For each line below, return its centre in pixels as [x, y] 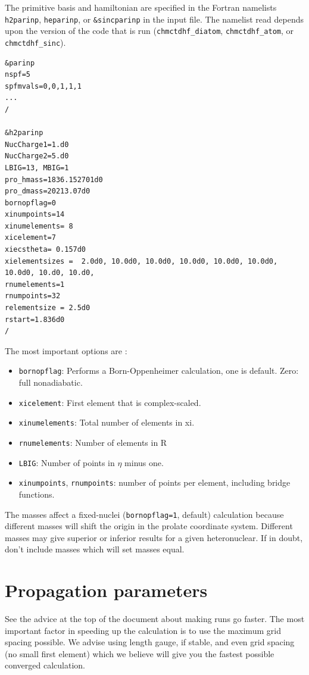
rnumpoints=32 [33, 296]
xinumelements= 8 [39, 226]
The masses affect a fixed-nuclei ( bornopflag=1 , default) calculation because [144, 514]
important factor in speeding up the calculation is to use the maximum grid [143, 630]
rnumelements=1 [35, 284]
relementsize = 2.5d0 [48, 308]
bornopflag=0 [30, 203]
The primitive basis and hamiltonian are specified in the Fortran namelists [141, 7]
